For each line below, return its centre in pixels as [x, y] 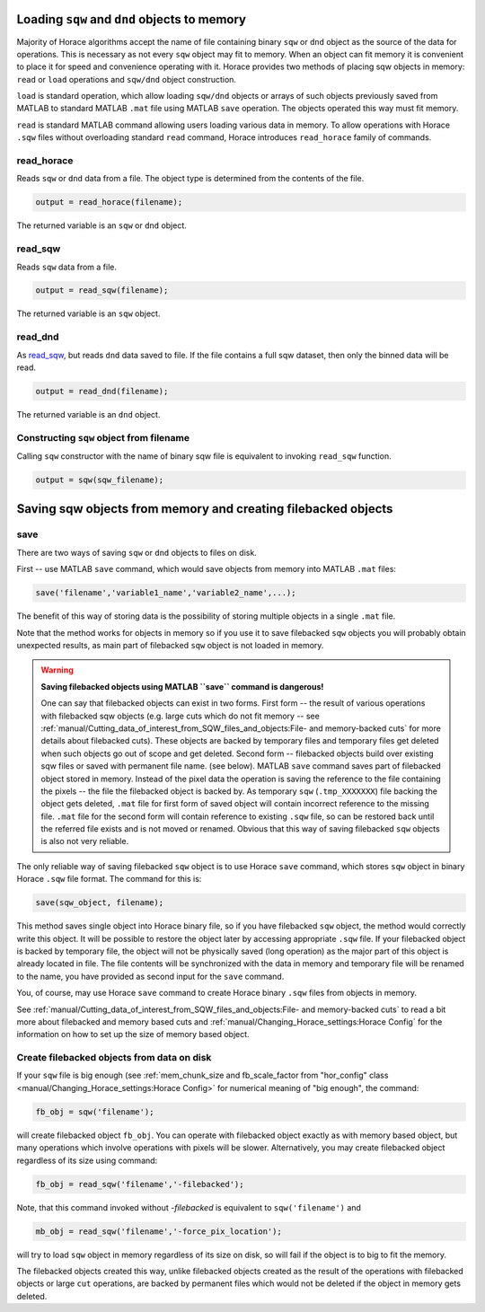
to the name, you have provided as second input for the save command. [150, 976]
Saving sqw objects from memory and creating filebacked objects [205, 509]
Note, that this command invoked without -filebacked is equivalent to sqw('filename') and [189, 1207]
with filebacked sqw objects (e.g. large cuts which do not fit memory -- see [181, 716]
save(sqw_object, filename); [100, 903]
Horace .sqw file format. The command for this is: [109, 879]
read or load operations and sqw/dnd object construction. [127, 79]
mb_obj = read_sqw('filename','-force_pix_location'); [159, 1231]
